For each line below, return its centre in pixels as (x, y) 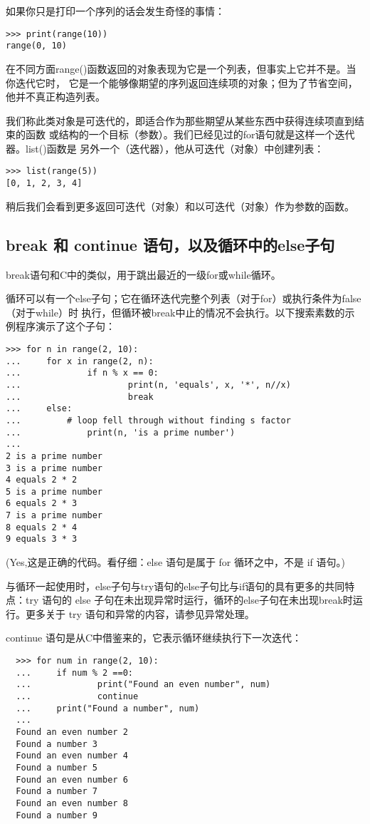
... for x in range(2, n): (80, 361)
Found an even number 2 (72, 732)
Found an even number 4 (72, 756)
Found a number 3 (57, 744)
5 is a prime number (54, 491)
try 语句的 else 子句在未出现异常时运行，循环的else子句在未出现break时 (189, 600)
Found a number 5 (57, 767)
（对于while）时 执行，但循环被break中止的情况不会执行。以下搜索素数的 (175, 312)
